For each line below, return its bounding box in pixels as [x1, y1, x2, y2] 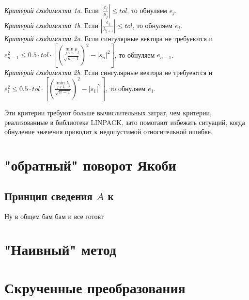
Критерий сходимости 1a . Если [4, 5, 99, 15]
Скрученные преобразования [4, 277, 186, 297]
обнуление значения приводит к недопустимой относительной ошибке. [4, 126, 213, 137]
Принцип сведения [4, 188, 93, 203]
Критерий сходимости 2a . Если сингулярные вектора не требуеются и [4, 33, 213, 43]
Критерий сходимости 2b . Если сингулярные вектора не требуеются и [4, 67, 213, 77]
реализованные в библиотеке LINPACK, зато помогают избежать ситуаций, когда [4, 117, 245, 127]
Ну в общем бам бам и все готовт [4, 211, 104, 221]
